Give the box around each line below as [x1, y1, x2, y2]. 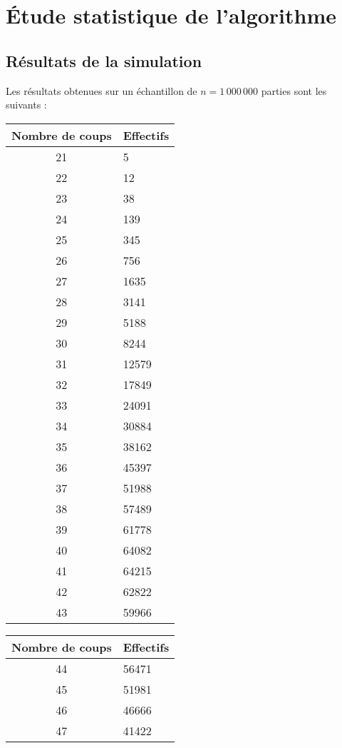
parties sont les [261, 83, 327, 98]
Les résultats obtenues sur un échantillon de [6, 83, 197, 98]
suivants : [6, 97, 47, 112]
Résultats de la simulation [6, 49, 202, 71]
